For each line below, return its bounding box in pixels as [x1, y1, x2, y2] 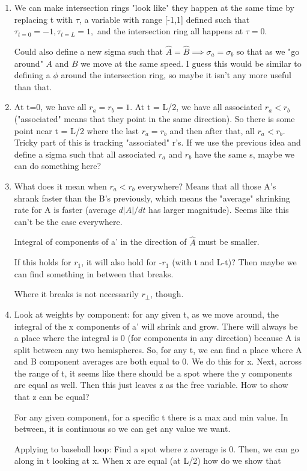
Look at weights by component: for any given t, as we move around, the [14, 307, 279, 320]
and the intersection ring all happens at [97, 25, 243, 37]
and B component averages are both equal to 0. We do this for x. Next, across [14, 355, 302, 368]
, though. [150, 288, 184, 300]
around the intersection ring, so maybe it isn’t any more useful [61, 69, 291, 81]
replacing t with [14, 13, 73, 25]
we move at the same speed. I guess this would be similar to [81, 57, 302, 69]
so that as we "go [236, 45, 300, 57]
